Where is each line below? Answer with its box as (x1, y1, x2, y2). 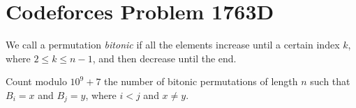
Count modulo (6, 74, 67, 89)
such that (310, 74, 350, 89)
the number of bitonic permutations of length (104, 74, 298, 89)
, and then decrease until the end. (92, 51, 237, 65)
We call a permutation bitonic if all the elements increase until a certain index (6, 37, 340, 52)
